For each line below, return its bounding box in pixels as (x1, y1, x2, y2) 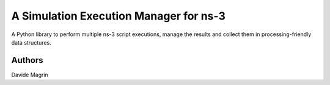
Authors (11, 55, 43, 65)
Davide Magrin (11, 71, 48, 78)
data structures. (11, 39, 51, 46)
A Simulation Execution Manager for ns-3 (11, 9, 226, 23)
